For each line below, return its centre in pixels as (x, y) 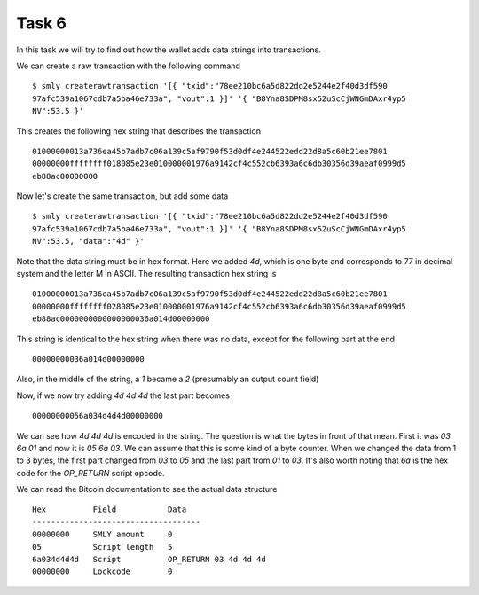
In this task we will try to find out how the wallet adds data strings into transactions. (169, 50)
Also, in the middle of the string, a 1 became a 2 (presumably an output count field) (168, 379)
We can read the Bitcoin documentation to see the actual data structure (147, 489)
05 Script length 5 (102, 547)
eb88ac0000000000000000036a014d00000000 (121, 319)
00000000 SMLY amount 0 (102, 535)
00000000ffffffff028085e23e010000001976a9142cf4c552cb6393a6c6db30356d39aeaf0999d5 (220, 306)
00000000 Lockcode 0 (102, 572)
